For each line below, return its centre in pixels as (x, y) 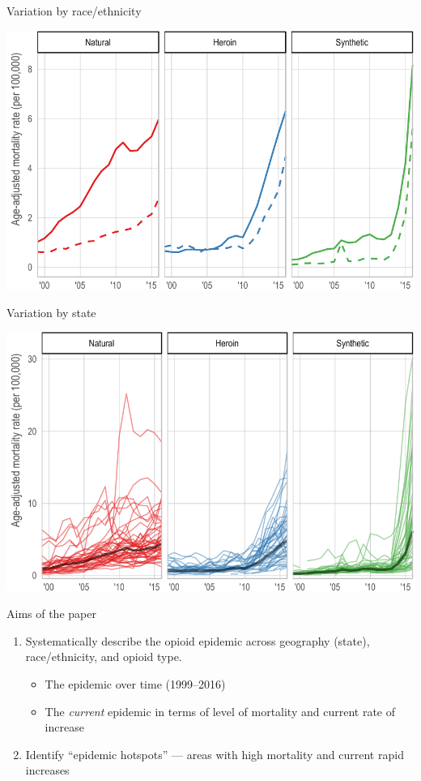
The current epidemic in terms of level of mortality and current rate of (220, 711)
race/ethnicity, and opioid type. (104, 657)
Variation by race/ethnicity (74, 11)
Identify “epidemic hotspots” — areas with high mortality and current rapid (215, 754)
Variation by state (51, 312)
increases (47, 770)
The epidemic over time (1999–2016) (135, 684)
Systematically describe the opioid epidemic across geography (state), (198, 640)
